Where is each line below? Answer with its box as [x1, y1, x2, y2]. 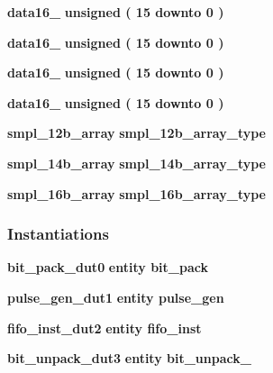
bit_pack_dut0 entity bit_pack [7, 258, 208, 277]
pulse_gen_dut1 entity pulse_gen [7, 287, 224, 306]
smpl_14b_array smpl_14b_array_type [7, 153, 266, 172]
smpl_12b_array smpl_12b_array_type [7, 123, 266, 142]
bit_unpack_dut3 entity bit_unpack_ [7, 349, 251, 368]
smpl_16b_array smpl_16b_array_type [7, 184, 266, 203]
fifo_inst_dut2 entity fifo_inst [7, 318, 202, 337]
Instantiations [7, 223, 109, 245]
